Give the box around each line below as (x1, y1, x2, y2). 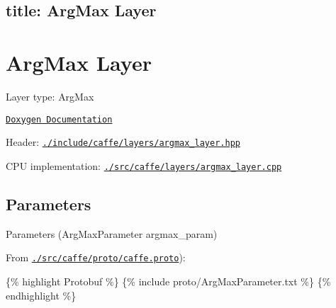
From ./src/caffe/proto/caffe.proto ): (6, 250, 186, 265)
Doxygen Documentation (6, 114, 113, 125)
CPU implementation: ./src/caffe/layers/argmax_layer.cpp (6, 158, 282, 173)
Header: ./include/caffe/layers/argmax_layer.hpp (6, 135, 240, 149)
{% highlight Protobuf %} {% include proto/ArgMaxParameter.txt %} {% (6, 273, 331, 288)
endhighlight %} (6, 287, 77, 302)
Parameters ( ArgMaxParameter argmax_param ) (6, 226, 218, 241)
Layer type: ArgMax (6, 89, 94, 103)
